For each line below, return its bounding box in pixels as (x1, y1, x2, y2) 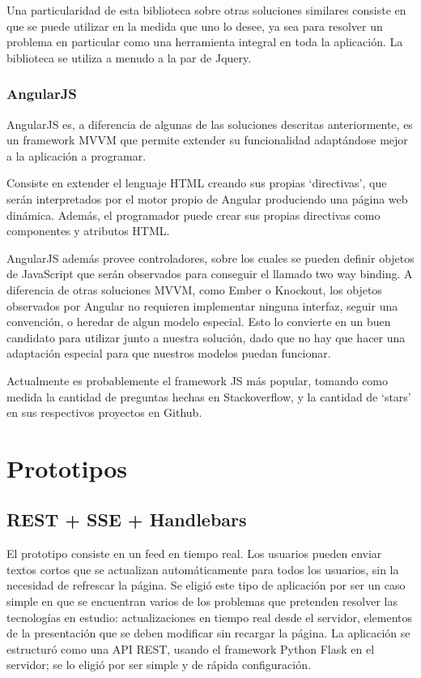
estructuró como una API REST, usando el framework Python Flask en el (6, 640, 375, 657)
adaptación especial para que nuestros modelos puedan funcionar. (6, 345, 331, 362)
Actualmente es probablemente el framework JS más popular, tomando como (6, 371, 389, 388)
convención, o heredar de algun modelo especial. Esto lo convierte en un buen (6, 313, 391, 330)
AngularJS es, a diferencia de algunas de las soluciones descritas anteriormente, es (6, 115, 413, 132)
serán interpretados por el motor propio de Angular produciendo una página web (6, 190, 408, 207)
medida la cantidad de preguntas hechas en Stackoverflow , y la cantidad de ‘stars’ (6, 388, 411, 405)
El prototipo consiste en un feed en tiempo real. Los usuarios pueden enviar (6, 545, 382, 562)
